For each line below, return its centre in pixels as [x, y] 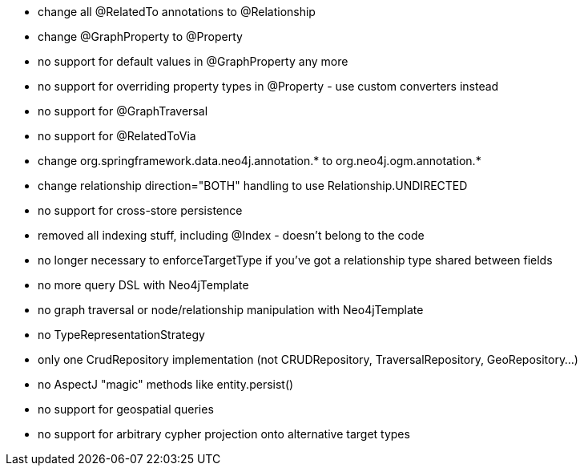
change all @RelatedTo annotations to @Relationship [177, 12]
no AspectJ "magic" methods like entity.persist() [166, 384]
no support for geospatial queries [126, 409]
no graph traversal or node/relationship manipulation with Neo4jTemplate [231, 310]
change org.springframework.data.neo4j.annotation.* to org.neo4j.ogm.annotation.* [260, 161]
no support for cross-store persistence [140, 210]
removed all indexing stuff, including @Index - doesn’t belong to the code [231, 235]
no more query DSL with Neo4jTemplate [143, 285]
